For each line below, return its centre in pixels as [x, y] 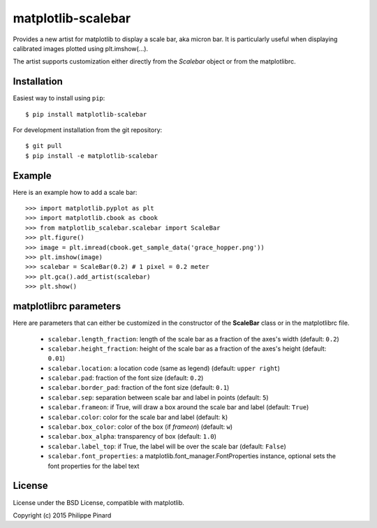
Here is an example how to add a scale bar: [75, 192]
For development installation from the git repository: [88, 130]
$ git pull [44, 146]
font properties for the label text [94, 466]
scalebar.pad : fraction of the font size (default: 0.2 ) [126, 378]
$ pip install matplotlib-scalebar [86, 114]
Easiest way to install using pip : [59, 98]
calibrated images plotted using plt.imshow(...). [81, 48]
